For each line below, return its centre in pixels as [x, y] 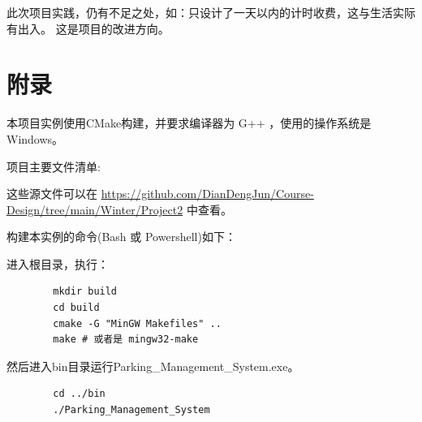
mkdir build [85, 292]
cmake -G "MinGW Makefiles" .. [137, 323]
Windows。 [35, 138]
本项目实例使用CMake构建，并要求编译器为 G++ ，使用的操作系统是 [189, 123]
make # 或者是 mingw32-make [126, 340]
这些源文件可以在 [52, 194]
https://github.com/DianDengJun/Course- [207, 194]
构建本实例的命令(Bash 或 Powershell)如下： [121, 237]
